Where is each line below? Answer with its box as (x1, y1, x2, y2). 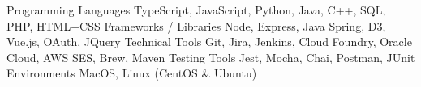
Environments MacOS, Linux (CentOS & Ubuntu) (6, 64, 257, 81)
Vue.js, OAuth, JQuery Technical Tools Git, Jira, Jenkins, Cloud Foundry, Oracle (6, 33, 412, 50)
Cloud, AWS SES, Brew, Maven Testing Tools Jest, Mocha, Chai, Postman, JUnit (6, 48, 415, 65)
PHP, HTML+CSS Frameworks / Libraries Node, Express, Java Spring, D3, (6, 17, 386, 34)
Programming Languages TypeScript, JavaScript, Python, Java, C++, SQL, (6, 2, 386, 18)
